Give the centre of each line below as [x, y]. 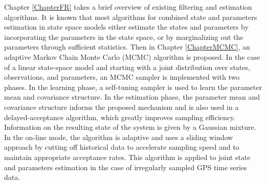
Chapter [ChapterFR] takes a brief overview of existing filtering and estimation [128, 7]
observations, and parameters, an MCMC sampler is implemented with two [122, 77]
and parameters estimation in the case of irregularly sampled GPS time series [126, 167]
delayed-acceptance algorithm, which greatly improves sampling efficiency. [120, 117]
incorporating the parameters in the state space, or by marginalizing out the [124, 37]
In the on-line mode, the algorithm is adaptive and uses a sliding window [119, 137]
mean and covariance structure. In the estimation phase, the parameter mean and [132, 97]
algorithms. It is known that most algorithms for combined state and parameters [131, 17]
